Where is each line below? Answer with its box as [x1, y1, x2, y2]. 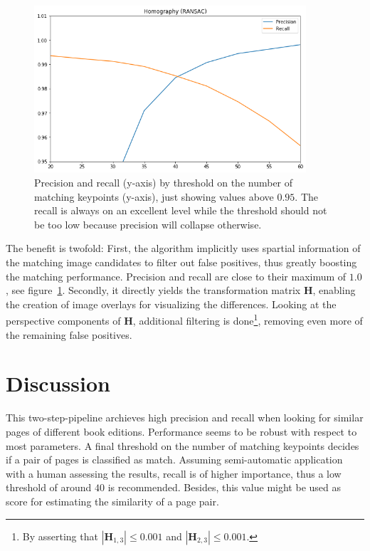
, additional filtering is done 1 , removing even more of [132, 311, 363, 328]
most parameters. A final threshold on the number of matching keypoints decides [6, 438, 359, 453]
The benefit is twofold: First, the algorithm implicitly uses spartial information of [6, 241, 361, 256]
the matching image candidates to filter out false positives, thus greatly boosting [6, 255, 357, 270]
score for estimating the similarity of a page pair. [6, 493, 219, 508]
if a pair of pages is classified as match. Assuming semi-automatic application [6, 452, 343, 467]
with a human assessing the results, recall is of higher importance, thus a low [6, 466, 342, 481]
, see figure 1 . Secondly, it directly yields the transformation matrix [6, 283, 301, 298]
